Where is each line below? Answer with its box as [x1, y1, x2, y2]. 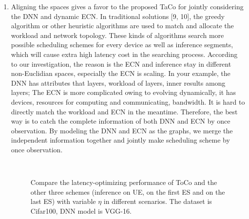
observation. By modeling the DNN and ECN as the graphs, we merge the [11, 125, 233, 135]
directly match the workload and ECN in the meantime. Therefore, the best [11, 106, 238, 116]
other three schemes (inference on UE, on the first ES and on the [30, 186, 225, 197]
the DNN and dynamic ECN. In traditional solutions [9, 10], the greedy [11, 11, 225, 21]
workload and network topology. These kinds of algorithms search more [11, 30, 224, 40]
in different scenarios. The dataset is [103, 196, 212, 206]
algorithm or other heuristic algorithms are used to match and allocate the [11, 20, 234, 31]
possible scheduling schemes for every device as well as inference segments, [11, 39, 233, 50]
